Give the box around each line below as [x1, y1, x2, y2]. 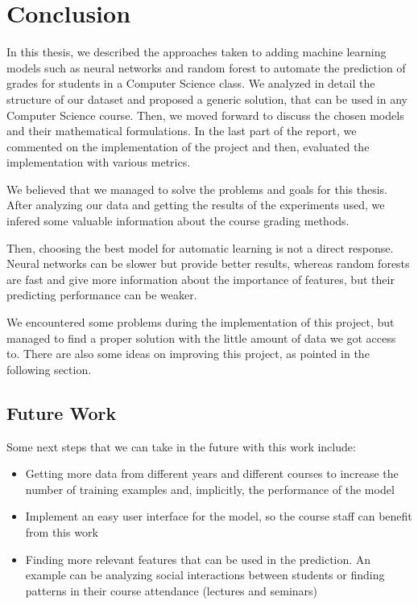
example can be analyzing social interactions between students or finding [25, 566, 385, 583]
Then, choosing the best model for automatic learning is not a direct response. [6, 239, 394, 256]
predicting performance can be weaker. [6, 286, 197, 303]
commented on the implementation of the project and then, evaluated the [6, 138, 370, 154]
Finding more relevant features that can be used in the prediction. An [25, 550, 371, 567]
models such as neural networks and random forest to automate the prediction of [6, 59, 406, 76]
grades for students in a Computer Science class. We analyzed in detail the [6, 75, 375, 92]
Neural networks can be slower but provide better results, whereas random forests [6, 255, 410, 272]
